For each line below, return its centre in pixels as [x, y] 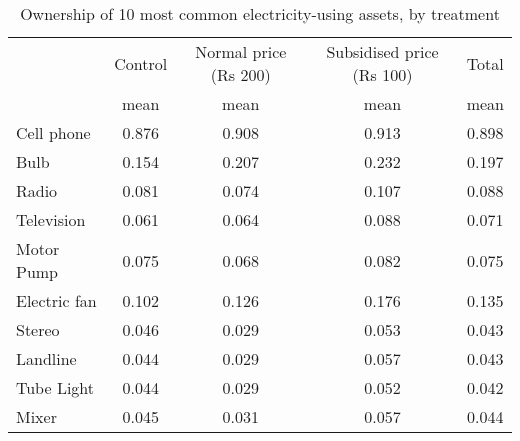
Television [51, 219]
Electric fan [56, 300]
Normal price [241, 51]
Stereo [38, 329]
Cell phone [53, 132]
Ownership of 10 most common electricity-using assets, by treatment [260, 13]
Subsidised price [382, 51]
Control [141, 63]
